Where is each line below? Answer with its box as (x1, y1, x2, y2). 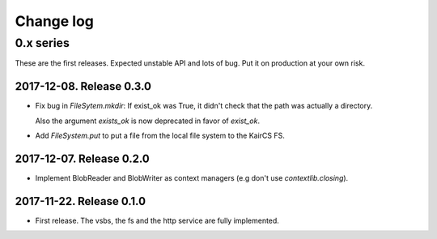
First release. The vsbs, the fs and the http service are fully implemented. (35, 216, 279, 225)
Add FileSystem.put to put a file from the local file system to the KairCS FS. (35, 130, 285, 141)
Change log (15, 12, 95, 30)
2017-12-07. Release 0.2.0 (15, 152, 150, 165)
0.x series (15, 36, 70, 50)
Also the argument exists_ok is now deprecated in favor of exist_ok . (35, 116, 261, 126)
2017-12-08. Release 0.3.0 (15, 79, 151, 93)
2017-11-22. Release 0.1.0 (15, 194, 146, 208)
